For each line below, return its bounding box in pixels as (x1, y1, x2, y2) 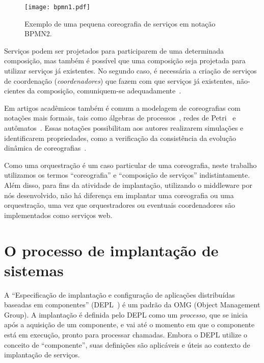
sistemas (4, 259, 64, 280)
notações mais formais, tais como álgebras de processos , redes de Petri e (4, 112, 236, 123)
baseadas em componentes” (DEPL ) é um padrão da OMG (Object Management (4, 299, 260, 310)
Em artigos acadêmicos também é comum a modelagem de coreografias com (4, 102, 241, 113)
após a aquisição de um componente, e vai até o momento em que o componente (4, 319, 255, 330)
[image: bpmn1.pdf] (24, 4, 90, 11)
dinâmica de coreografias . (4, 142, 87, 153)
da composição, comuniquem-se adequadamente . (27, 85, 181, 96)
